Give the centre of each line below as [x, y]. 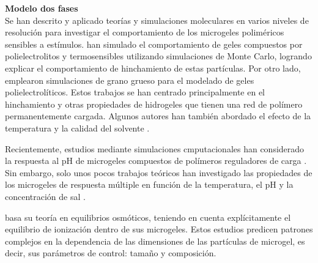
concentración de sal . [45, 196]
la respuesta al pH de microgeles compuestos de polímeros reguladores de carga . [156, 161]
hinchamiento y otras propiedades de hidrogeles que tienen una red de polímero [154, 104]
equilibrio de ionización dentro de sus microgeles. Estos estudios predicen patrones [159, 229]
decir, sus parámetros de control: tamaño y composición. [111, 253]
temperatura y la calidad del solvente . [77, 128]
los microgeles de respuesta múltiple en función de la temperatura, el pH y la [149, 184]
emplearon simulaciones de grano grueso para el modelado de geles [130, 80]
